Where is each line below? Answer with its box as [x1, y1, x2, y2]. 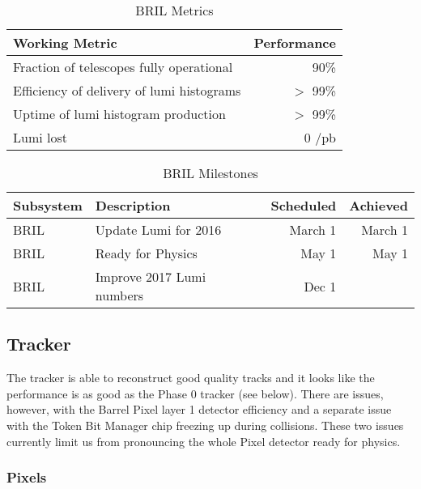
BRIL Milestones [163, 164, 258, 182]
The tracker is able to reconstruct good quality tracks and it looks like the [6, 369, 375, 386]
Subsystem [13, 196, 83, 215]
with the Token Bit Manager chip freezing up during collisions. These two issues [6, 416, 404, 433]
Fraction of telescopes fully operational [13, 57, 233, 76]
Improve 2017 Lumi [95, 267, 206, 286]
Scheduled [270, 196, 337, 215]
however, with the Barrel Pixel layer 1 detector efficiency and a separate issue [6, 401, 392, 418]
